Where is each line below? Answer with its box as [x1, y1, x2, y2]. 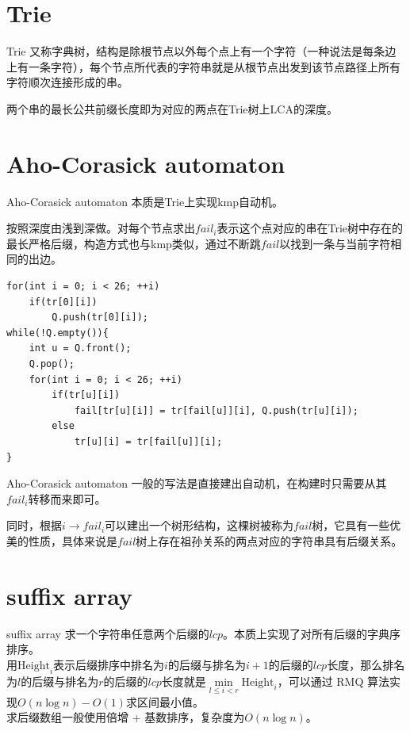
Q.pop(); [29, 358, 75, 369]
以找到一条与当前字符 [279, 235, 391, 251]
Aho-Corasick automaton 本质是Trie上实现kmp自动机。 [6, 193, 283, 209]
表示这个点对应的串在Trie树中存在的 [216, 220, 404, 236]
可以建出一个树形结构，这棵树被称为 [105, 517, 294, 534]
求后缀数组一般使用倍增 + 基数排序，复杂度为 [6, 709, 245, 725]
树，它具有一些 [312, 517, 390, 534]
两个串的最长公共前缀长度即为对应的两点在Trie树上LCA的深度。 [6, 100, 338, 117]
